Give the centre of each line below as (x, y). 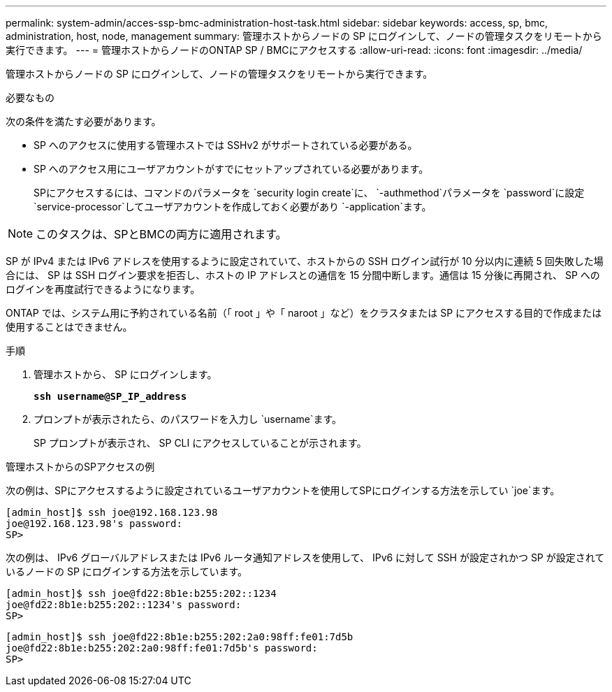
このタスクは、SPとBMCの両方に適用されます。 (161, 234)
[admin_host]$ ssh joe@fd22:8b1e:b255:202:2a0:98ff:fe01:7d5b (180, 637)
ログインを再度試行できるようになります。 (103, 289)
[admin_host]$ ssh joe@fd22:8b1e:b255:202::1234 (141, 593)
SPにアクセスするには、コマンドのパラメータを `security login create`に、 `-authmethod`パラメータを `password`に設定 (309, 193)
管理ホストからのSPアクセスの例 (80, 467)
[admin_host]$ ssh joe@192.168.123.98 (112, 512)
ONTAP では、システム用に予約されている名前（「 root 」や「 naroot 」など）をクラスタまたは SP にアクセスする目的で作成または (304, 313)
